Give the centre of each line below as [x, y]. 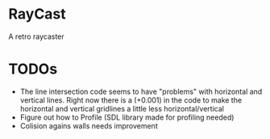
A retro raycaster [36, 36]
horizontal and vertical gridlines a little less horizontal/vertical [122, 108]
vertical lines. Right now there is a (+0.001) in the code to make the [131, 100]
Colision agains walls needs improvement [89, 125]
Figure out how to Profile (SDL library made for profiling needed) [127, 117]
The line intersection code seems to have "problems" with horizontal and [141, 91]
